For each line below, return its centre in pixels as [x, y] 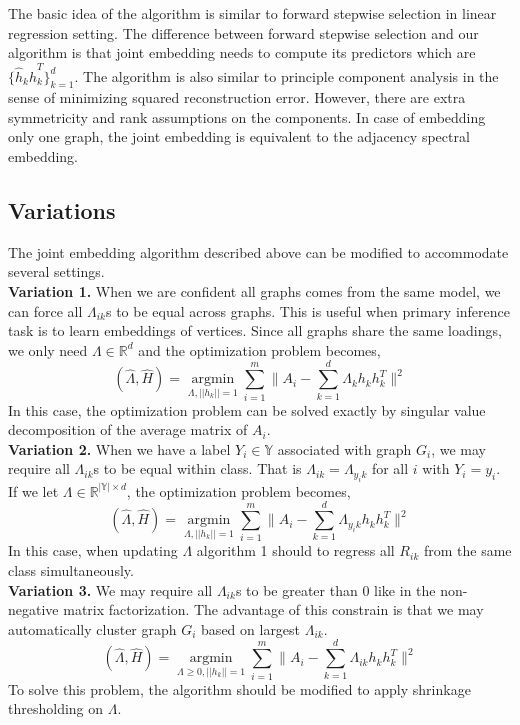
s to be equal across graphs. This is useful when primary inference [307, 310]
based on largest [251, 628]
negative [33, 609]
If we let [33, 490]
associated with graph [344, 448]
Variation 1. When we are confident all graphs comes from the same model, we [254, 291]
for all [390, 468]
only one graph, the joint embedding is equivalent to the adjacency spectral [239, 136]
